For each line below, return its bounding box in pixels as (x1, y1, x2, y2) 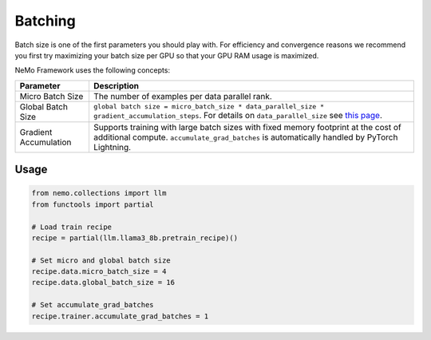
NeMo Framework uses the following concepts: (14, 65, 171, 75)
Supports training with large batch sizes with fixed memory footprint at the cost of (93, 121, 402, 132)
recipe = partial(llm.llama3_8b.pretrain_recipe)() (31, 233, 239, 243)
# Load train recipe (31, 222, 112, 231)
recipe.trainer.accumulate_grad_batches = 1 (31, 311, 209, 321)
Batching (14, 12, 76, 30)
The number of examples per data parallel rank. (93, 90, 273, 101)
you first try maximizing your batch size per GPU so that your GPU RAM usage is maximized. (14, 50, 319, 60)
